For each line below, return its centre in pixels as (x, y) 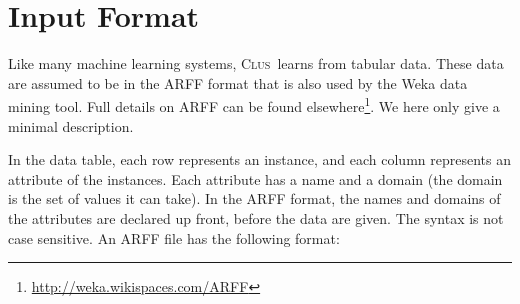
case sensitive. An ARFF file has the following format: (174, 237)
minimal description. (71, 125)
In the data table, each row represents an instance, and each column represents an (259, 159)
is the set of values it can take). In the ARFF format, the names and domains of (254, 198)
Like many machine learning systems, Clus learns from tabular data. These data (256, 63)
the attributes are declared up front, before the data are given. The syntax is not (256, 217)
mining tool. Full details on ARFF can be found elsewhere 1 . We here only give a (254, 104)
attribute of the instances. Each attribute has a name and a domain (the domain (255, 178)
